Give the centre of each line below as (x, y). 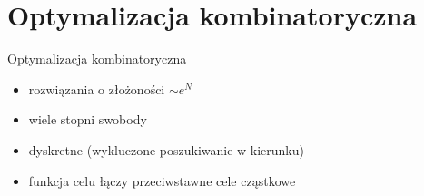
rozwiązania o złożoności (97, 88)
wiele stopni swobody (88, 119)
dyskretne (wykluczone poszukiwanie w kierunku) (166, 149)
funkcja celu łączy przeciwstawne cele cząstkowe (162, 180)
